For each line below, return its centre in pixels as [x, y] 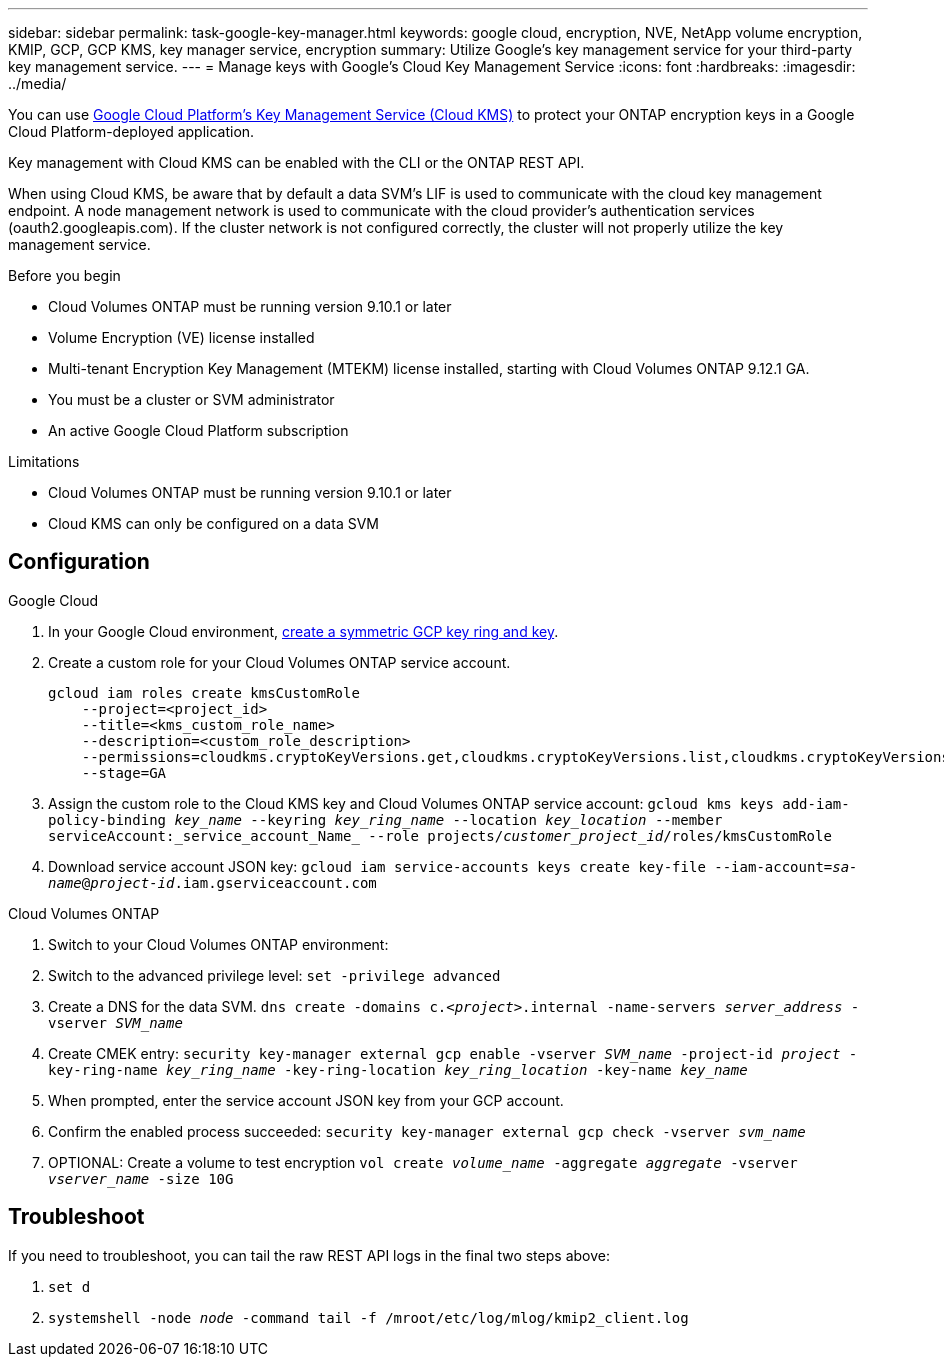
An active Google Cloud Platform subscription [198, 430]
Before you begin [64, 275]
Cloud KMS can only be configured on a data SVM [213, 523]
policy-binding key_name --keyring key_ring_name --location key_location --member [385, 819]
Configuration [79, 562]
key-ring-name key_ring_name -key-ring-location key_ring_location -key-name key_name [398, 1069]
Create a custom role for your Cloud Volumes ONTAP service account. [279, 662]
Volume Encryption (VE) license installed [181, 337]
